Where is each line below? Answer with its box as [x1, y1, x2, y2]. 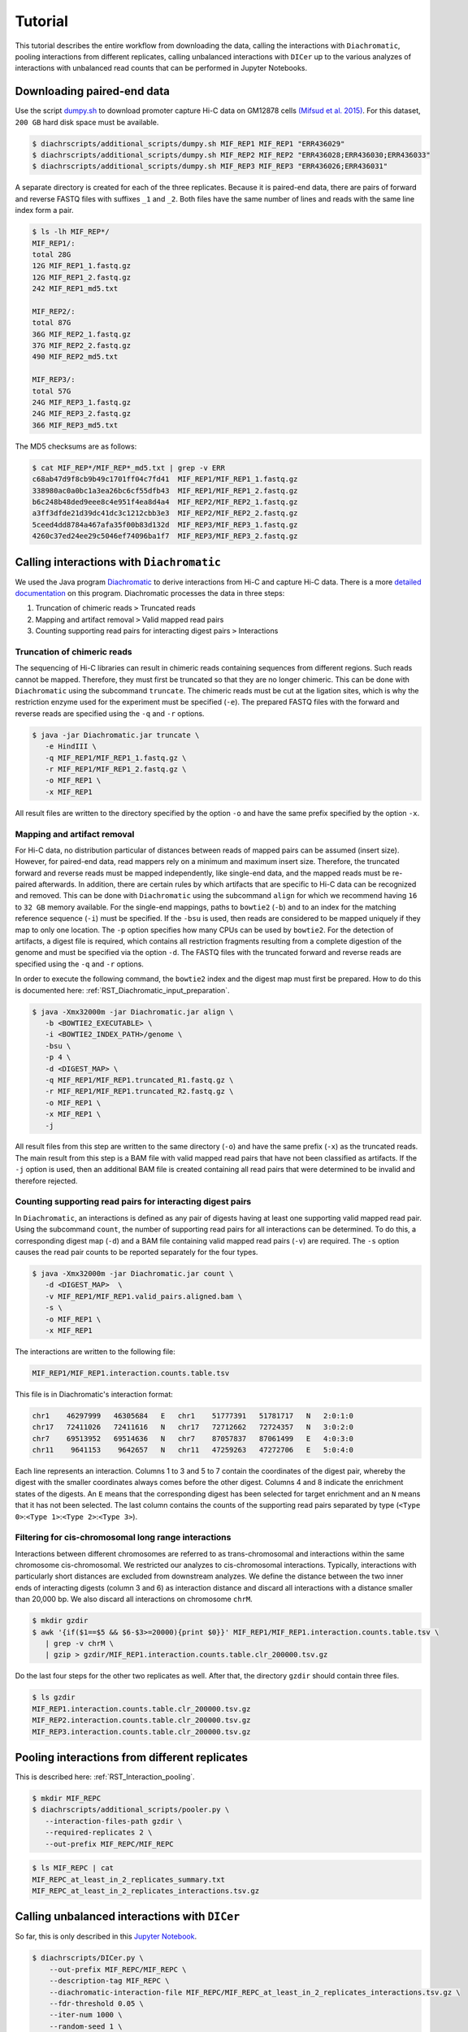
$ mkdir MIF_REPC [32, 1794, 102, 1804]
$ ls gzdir [32, 1693, 76, 1702]
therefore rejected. [15, 1175, 78, 1186]
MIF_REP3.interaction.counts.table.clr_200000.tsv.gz [32, 1727, 251, 1736]
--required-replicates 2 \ [45, 1828, 153, 1837]
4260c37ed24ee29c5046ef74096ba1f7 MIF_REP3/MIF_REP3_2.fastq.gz [32, 532, 298, 541]
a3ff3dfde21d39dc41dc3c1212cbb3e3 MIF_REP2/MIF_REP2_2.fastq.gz [32, 509, 298, 518]
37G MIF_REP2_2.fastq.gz [32, 341, 132, 350]
